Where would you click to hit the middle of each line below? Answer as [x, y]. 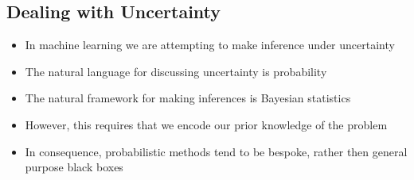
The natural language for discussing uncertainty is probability [176, 71]
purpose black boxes [74, 167]
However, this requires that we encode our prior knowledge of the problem [206, 124]
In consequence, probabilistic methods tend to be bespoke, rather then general [216, 151]
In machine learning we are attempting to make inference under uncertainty [210, 45]
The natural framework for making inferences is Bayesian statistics [188, 98]
